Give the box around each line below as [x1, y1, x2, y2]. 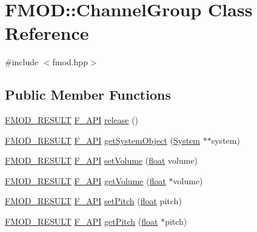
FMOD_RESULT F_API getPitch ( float [5, 215, 158, 228]
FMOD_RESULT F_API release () [5, 114, 139, 126]
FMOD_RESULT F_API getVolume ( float [5, 174, 166, 187]
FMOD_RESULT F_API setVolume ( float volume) [5, 154, 198, 167]
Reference [5, 21, 89, 45]
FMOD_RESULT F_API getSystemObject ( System [5, 134, 201, 146]
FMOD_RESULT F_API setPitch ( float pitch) [5, 195, 182, 207]
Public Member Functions [5, 85, 171, 104]
